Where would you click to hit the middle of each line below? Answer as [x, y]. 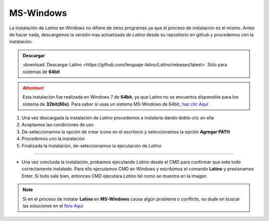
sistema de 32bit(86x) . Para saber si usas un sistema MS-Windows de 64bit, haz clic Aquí [116, 104]
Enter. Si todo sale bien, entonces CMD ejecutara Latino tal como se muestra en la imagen [114, 176]
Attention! [33, 88]
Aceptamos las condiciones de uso [58, 125]
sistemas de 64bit [41, 72]
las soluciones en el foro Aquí [53, 206]
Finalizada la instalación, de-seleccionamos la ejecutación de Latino [92, 146]
